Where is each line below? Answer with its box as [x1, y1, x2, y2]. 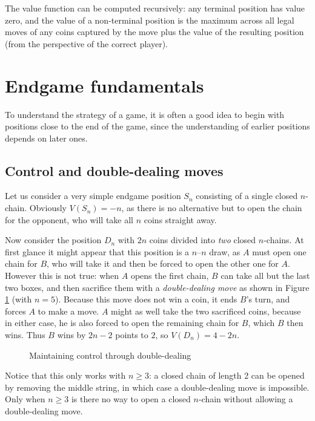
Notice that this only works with [5, 369, 126, 382]
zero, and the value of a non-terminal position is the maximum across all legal [5, 13, 294, 26]
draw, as [209, 245, 240, 258]
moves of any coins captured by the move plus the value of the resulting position [5, 25, 304, 38]
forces [5, 304, 26, 317]
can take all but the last [220, 269, 310, 282]
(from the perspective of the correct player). [5, 37, 168, 50]
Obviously [29, 201, 67, 214]
